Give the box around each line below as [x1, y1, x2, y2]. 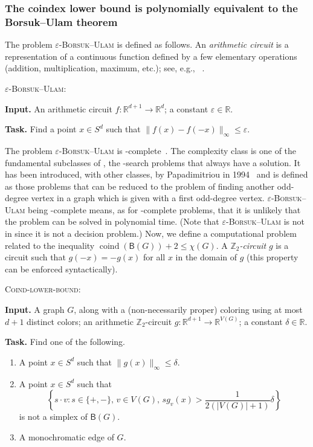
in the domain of [175, 251, 237, 263]
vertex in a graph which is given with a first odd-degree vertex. [31, 191, 265, 204]
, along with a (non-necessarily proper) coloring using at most [74, 303, 303, 316]
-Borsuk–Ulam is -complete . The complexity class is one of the [59, 144, 297, 156]
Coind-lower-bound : [5, 283, 81, 295]
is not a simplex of [19, 410, 88, 423]
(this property [247, 251, 298, 263]
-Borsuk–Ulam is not [225, 215, 305, 228]
